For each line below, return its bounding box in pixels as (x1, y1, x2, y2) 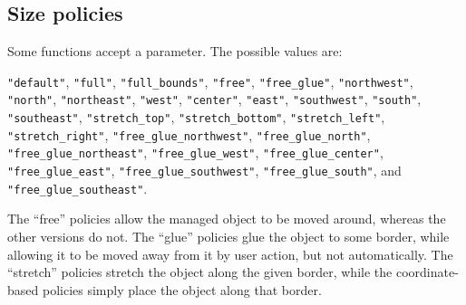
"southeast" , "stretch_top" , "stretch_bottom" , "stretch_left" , (7, 108, 385, 127)
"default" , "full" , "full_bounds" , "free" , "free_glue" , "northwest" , (7, 71, 413, 91)
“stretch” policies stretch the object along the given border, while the (7, 262, 393, 281)
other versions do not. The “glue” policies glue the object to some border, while (7, 226, 450, 245)
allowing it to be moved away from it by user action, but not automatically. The (7, 244, 453, 263)
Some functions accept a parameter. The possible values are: (7, 42, 343, 61)
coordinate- (395, 262, 459, 281)
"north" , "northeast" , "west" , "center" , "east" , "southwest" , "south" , (7, 90, 422, 109)
